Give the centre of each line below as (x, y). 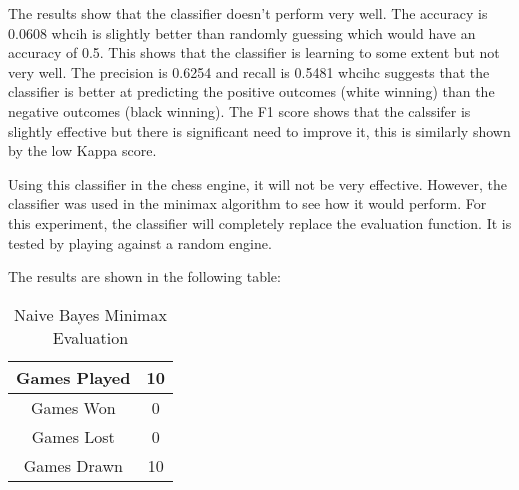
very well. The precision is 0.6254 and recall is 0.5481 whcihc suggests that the (249, 71)
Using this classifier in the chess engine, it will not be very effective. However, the (258, 183)
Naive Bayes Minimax (90, 314)
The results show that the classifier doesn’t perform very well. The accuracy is (248, 13)
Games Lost (73, 436)
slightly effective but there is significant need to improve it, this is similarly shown (259, 130)
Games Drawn (73, 465)
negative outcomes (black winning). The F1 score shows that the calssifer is (239, 110)
